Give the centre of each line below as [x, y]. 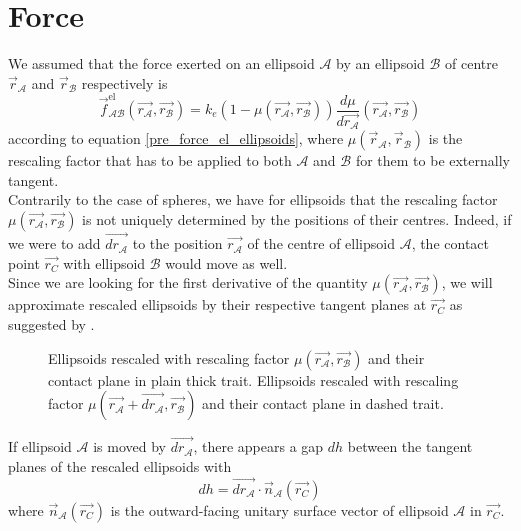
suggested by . [51, 323]
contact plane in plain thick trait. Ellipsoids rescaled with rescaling [253, 379]
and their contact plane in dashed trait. [323, 403]
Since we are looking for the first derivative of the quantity [188, 282]
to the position [177, 243]
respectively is [124, 82]
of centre [471, 63]
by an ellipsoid [380, 63]
